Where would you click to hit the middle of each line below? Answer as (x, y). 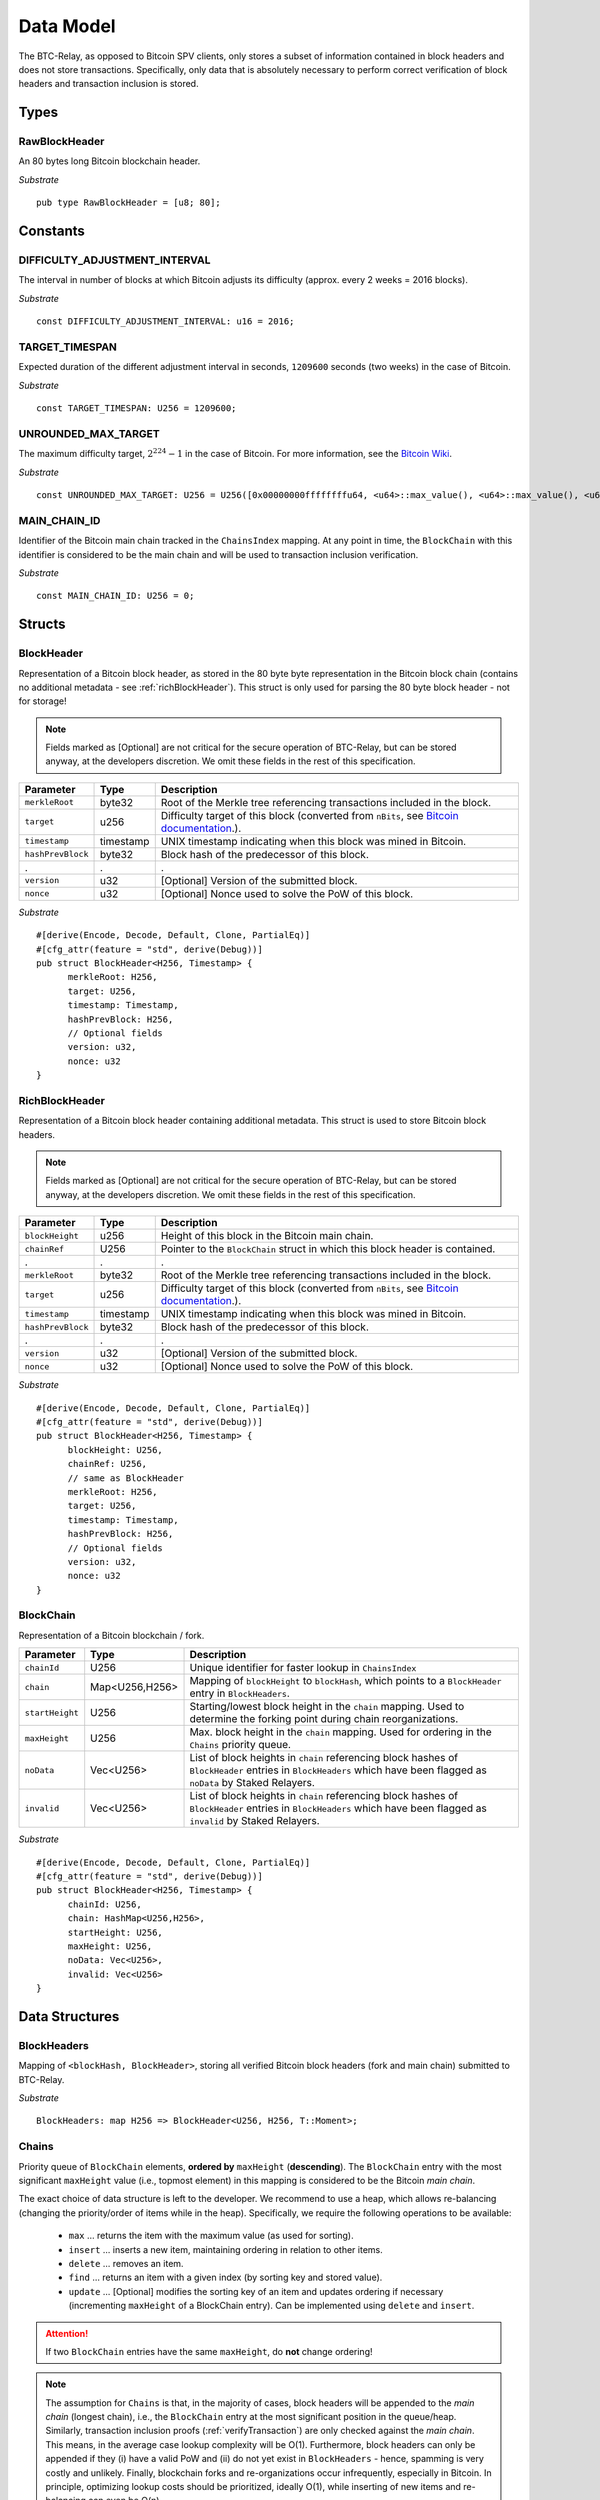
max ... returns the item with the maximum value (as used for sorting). (211, 2236)
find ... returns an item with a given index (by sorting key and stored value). (225, 2277)
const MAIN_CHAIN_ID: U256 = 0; (115, 596)
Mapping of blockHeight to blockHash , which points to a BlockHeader (345, 1681)
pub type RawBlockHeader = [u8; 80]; (129, 203)
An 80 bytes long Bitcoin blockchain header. (109, 161)
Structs (42, 624)
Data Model (67, 26)
